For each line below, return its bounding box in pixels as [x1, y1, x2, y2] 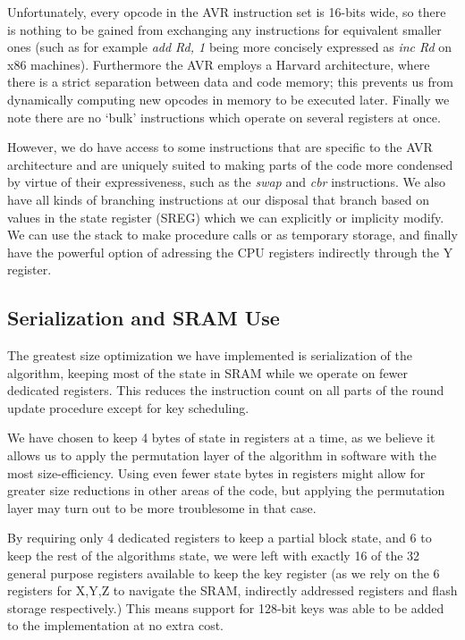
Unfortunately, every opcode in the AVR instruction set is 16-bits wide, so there [7, 3, 446, 21]
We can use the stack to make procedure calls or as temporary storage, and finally [7, 225, 458, 244]
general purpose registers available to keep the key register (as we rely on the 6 [7, 563, 440, 582]
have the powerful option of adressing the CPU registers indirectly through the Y [7, 242, 453, 261]
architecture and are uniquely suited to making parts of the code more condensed [7, 155, 453, 173]
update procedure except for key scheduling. [7, 398, 249, 417]
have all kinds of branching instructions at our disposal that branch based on [7, 189, 430, 208]
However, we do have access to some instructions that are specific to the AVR [7, 138, 433, 156]
